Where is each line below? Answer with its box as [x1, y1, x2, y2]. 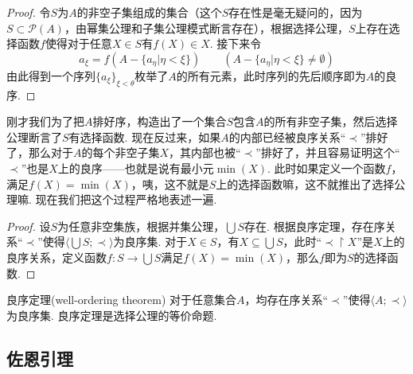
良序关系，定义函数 [6, 248, 107, 265]
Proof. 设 [6, 217, 51, 234]
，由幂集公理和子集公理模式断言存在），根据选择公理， [64, 19, 349, 36]
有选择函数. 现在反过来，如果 [68, 128, 221, 145]
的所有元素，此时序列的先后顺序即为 [176, 67, 366, 84]
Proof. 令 [6, 4, 51, 20]
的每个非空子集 [81, 144, 160, 161]
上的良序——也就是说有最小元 [57, 159, 214, 176]
